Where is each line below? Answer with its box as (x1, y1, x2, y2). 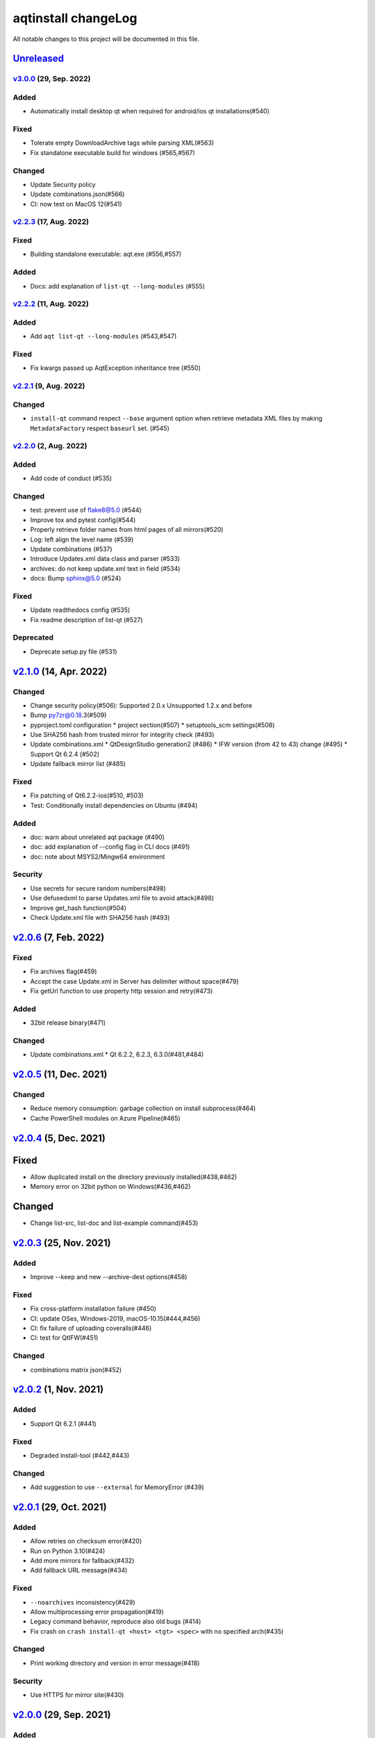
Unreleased (12, 53, 65, 65)
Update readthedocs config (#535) (30, 606, 131, 615)
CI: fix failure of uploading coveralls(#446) (30, 1324, 152, 1333)
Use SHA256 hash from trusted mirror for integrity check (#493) (30, 731, 215, 739)
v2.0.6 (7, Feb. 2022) (12, 932, 105, 943)
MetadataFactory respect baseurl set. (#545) (30, 424, 170, 432)
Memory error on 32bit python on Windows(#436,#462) (30, 1183, 191, 1191)
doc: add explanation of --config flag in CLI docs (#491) (30, 843, 190, 851)
